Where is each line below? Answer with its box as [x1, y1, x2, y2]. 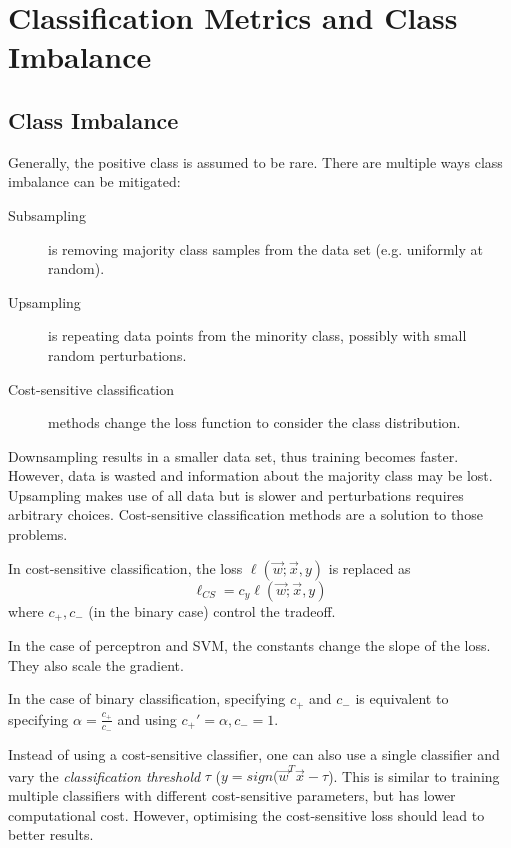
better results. [8, 824, 94, 845]
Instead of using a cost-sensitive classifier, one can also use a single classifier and [8, 744, 500, 764]
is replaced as [328, 557, 411, 578]
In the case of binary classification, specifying [8, 688, 286, 709]
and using [117, 708, 177, 729]
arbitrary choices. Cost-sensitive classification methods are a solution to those [8, 504, 483, 525]
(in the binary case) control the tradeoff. [88, 600, 336, 621]
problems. [8, 524, 68, 545]
